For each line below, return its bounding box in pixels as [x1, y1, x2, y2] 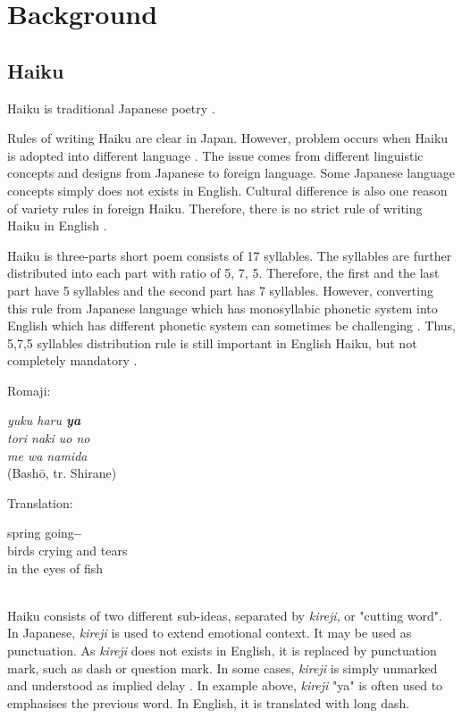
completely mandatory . [7, 351, 138, 370]
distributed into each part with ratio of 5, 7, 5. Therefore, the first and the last [7, 263, 440, 282]
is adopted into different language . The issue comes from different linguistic [7, 146, 424, 164]
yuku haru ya [7, 411, 81, 430]
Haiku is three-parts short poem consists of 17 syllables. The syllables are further [7, 246, 452, 264]
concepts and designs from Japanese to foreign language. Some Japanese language [7, 163, 455, 182]
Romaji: [7, 380, 51, 399]
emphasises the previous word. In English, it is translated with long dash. [7, 693, 410, 712]
